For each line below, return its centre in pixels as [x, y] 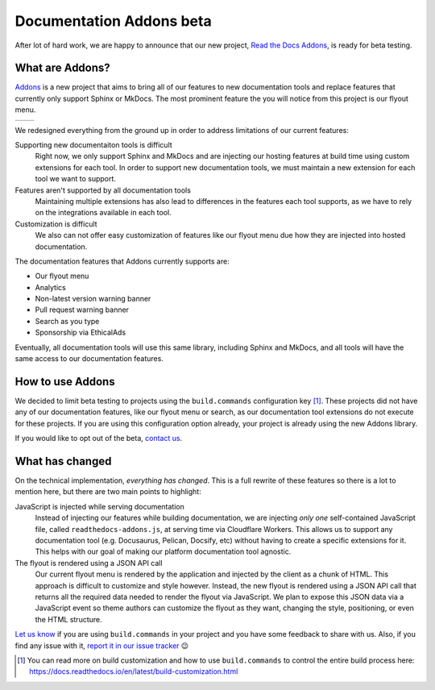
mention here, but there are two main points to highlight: [108, 492]
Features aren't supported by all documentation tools [103, 190]
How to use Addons [65, 382]
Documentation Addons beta [114, 21]
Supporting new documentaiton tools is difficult [93, 145]
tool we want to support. [76, 179]
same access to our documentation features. [89, 359]
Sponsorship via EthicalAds [81, 333]
